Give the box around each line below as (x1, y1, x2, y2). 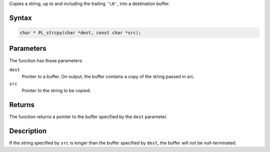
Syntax (9, 13, 32, 22)
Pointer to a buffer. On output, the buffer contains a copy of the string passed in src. (21, 74, 195, 80)
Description (9, 127, 47, 135)
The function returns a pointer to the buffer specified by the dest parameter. (9, 114, 167, 120)
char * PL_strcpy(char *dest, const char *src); (19, 30, 141, 35)
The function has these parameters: (9, 57, 83, 63)
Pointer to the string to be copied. (21, 88, 91, 94)
